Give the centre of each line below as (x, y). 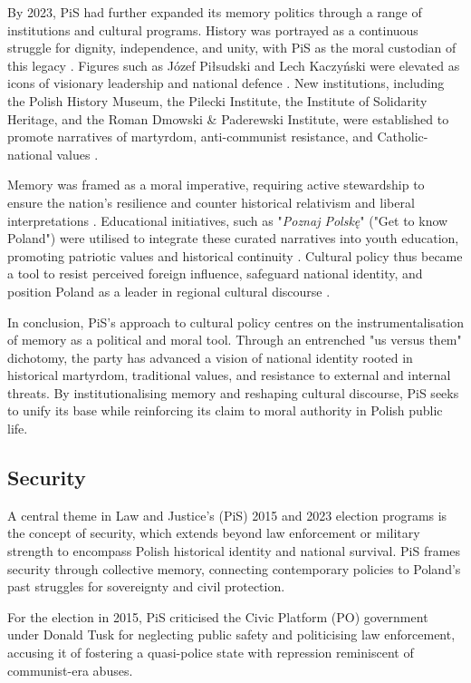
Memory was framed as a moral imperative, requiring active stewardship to (216, 185)
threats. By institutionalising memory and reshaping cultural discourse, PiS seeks (233, 392)
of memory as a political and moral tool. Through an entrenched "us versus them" (235, 340)
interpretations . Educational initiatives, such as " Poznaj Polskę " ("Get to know (228, 220)
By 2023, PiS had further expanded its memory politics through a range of (215, 12)
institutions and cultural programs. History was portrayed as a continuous (213, 29)
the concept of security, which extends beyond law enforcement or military (214, 533)
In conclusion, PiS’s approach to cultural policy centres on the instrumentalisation (235, 322)
